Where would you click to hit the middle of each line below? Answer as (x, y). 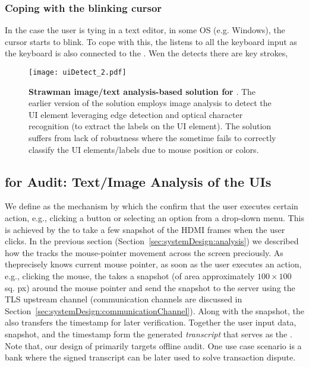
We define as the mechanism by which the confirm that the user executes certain (152, 206)
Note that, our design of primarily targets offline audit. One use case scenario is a (153, 345)
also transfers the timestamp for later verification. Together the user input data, (151, 322)
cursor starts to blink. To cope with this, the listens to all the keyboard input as (151, 41)
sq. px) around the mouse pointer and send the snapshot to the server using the (150, 287)
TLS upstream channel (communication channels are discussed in (124, 299)
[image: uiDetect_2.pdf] (78, 72)
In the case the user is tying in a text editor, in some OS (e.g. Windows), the (145, 30)
